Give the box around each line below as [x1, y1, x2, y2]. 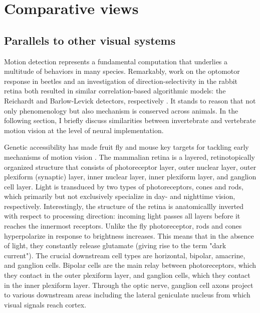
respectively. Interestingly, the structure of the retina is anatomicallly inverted [4, 200, 244, 211]
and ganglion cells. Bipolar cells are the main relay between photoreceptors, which [4, 260, 256, 270]
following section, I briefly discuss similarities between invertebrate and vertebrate [4, 115, 256, 126]
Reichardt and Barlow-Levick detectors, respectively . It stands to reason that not [4, 95, 256, 106]
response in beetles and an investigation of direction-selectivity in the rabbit [4, 75, 238, 86]
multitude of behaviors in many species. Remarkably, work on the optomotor [4, 66, 240, 76]
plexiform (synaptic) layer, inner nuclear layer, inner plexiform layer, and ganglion [4, 171, 256, 182]
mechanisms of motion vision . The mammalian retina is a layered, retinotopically [4, 151, 255, 162]
